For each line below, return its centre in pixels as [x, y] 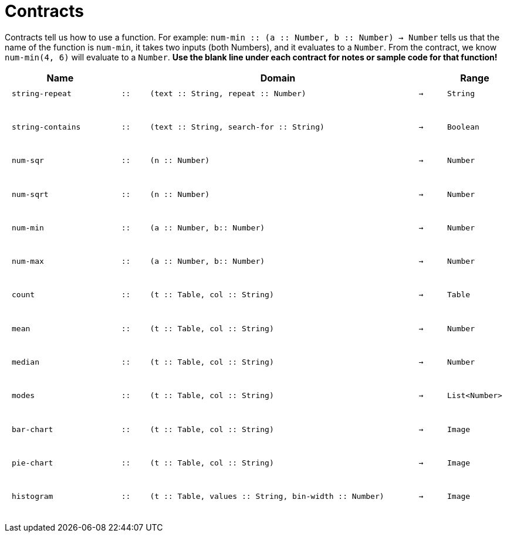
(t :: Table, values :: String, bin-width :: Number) [267, 497]
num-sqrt [30, 194]
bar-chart [33, 429]
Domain [278, 78]
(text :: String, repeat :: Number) [228, 93]
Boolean [463, 127]
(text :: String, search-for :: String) [237, 127]
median [26, 362]
